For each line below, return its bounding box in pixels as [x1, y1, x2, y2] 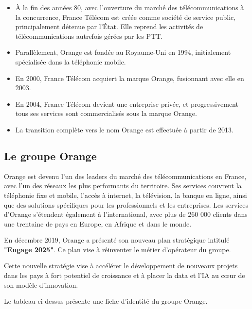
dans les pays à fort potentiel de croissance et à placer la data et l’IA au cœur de [4, 270, 245, 280]
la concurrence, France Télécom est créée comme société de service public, [15, 12, 236, 22]
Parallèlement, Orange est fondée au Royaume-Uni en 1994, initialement [15, 47, 231, 57]
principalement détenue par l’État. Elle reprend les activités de [15, 21, 203, 32]
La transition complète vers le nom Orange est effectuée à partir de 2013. [15, 124, 234, 134]
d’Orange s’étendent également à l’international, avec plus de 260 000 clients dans [4, 209, 248, 219]
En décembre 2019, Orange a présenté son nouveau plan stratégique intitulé [4, 235, 230, 245]
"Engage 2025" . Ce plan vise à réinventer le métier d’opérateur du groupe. [4, 244, 231, 254]
